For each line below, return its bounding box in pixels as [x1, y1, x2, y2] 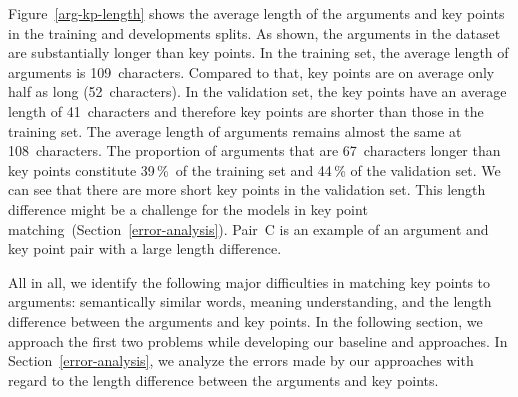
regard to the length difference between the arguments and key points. [8, 369, 439, 390]
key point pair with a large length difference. [8, 238, 282, 259]
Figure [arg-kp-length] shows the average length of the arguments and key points [8, 3, 505, 23]
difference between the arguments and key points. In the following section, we [8, 310, 483, 331]
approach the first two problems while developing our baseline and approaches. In [8, 330, 508, 351]
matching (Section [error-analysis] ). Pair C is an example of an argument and [8, 218, 489, 239]
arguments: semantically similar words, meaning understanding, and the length [8, 291, 492, 312]
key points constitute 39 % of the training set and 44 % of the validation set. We [8, 159, 501, 180]
